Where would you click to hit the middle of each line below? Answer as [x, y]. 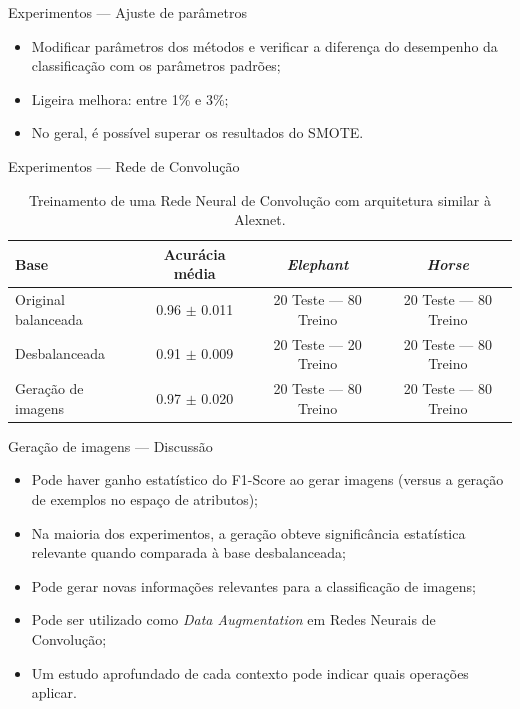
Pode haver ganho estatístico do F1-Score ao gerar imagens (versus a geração [267, 479]
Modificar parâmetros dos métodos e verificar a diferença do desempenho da [264, 45]
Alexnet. [260, 219]
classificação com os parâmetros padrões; [156, 65]
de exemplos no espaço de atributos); [144, 498]
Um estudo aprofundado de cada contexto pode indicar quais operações [250, 672]
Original [40, 299]
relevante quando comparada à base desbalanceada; [188, 552]
